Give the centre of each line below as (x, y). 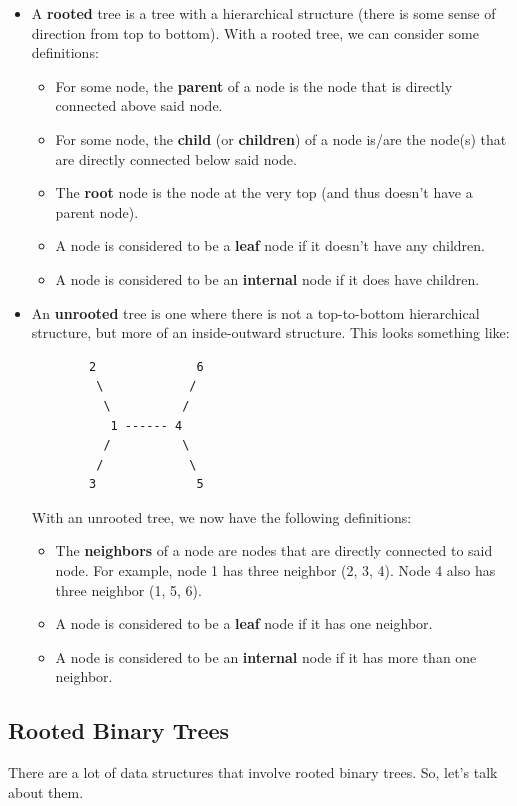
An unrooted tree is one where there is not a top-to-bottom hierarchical (255, 312)
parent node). (97, 211)
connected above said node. (139, 105)
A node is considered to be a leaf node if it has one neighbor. (244, 623)
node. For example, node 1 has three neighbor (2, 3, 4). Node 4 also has (275, 570)
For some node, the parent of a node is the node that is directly (254, 85)
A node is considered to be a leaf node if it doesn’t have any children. (270, 245)
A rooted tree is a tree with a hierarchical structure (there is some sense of (263, 13)
